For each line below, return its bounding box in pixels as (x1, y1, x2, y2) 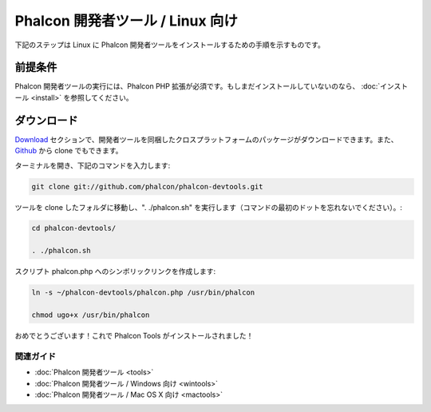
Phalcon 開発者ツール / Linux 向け (14, 12, 239, 30)
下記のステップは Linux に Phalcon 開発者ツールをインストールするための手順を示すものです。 (14, 40, 325, 50)
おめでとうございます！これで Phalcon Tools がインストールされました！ (14, 331, 254, 340)
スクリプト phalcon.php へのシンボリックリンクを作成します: (14, 267, 216, 276)
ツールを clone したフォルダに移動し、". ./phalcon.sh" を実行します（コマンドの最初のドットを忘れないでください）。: (14, 202, 403, 212)
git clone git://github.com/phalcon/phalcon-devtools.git (31, 182, 263, 191)
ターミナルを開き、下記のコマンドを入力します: (14, 160, 171, 170)
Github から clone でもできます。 (14, 146, 123, 156)
